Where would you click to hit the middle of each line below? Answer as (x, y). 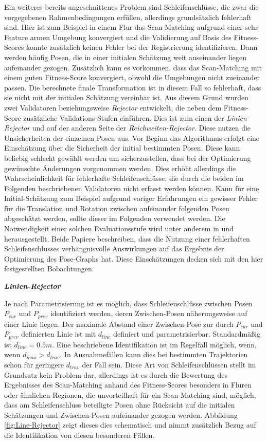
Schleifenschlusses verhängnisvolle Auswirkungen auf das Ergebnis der (114, 248)
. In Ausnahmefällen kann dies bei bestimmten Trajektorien (154, 354)
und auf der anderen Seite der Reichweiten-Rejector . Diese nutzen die (141, 128)
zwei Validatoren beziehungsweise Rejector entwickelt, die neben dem (113, 107)
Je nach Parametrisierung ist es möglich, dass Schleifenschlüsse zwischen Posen (128, 303)
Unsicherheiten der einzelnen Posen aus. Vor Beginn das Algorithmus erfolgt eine (132, 137)
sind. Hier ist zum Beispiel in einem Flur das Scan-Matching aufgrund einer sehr (131, 27)
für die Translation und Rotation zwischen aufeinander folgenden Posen (117, 208)
